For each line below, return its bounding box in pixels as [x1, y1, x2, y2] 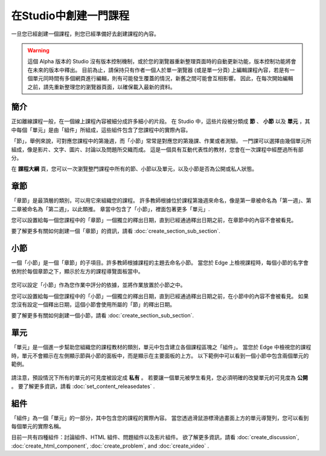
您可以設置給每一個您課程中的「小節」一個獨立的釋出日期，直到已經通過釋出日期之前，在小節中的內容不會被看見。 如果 [11, 293, 309, 300]
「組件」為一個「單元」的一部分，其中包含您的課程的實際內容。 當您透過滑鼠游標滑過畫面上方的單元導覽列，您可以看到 [11, 414, 309, 422]
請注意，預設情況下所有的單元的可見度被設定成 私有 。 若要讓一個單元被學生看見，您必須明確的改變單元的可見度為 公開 [11, 374, 308, 381]
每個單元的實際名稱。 [11, 423, 65, 430]
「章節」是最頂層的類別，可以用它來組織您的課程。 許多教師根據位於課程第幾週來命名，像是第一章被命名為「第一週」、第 [11, 197, 312, 204]
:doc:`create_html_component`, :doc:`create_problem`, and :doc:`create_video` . [11, 442, 209, 449]
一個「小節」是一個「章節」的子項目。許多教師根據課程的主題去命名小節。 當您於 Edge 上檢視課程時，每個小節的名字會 [11, 259, 309, 267]
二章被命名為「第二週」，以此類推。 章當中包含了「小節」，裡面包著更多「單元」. [11, 205, 210, 212]
